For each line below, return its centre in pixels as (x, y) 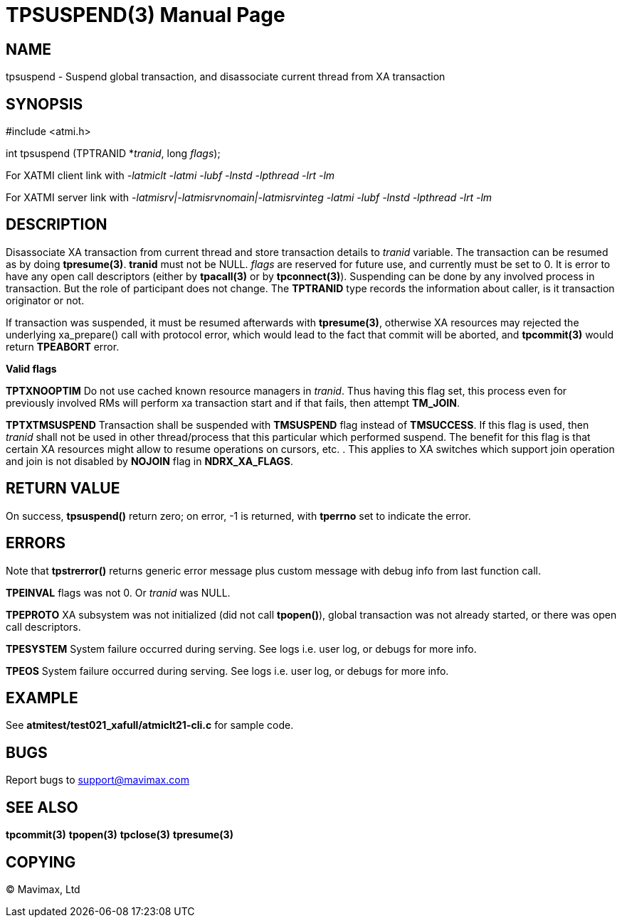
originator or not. (45, 300)
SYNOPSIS (44, 104)
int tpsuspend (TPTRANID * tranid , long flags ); (113, 154)
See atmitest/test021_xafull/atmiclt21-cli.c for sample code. (150, 725)
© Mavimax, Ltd (43, 889)
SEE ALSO (42, 807)
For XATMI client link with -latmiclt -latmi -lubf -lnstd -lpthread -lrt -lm (170, 176)
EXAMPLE (42, 698)
